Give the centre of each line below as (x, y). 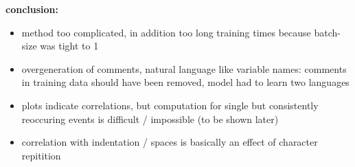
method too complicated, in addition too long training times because (166, 32)
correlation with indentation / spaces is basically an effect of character (170, 142)
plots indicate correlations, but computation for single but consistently (170, 105)
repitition (41, 155)
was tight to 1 (69, 46)
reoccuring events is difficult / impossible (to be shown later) (150, 119)
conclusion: (32, 9)
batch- (327, 32)
